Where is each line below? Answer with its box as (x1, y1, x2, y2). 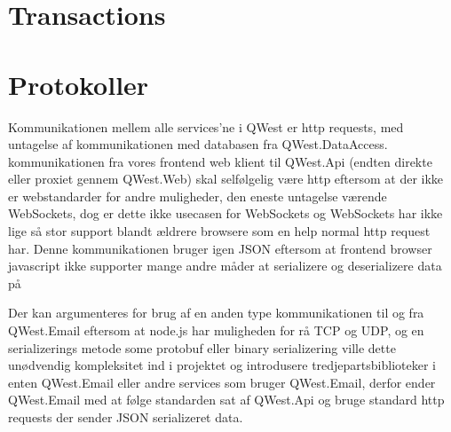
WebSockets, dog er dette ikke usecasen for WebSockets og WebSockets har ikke (8, 204, 443, 223)
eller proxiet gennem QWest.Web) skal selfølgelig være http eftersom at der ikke (8, 169, 444, 188)
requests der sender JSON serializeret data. (8, 408, 243, 426)
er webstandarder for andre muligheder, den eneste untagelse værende (8, 186, 387, 205)
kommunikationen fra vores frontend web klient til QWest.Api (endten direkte (8, 152, 432, 170)
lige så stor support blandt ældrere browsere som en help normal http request (8, 222, 431, 240)
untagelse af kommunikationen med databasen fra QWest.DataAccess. (8, 135, 388, 153)
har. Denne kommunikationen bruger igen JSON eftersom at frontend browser (8, 239, 432, 257)
